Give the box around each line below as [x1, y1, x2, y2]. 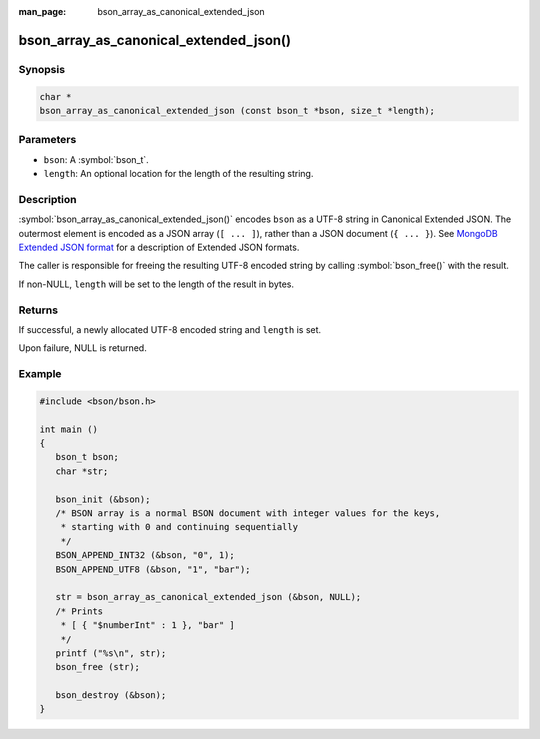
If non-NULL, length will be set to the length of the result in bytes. [18, 278, 295, 290]
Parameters [18, 133, 77, 147]
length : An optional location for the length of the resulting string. [43, 168, 314, 180]
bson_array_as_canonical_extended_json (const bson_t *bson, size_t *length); [39, 105, 435, 116]
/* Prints [55, 605, 104, 617]
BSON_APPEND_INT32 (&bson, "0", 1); [55, 550, 235, 561]
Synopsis [18, 62, 65, 76]
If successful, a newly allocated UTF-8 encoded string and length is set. [18, 323, 322, 335]
